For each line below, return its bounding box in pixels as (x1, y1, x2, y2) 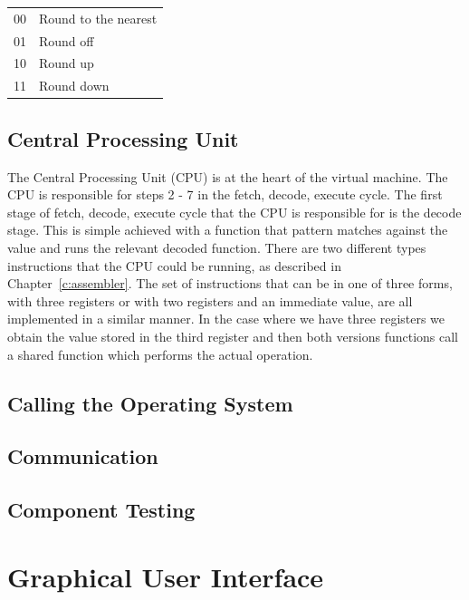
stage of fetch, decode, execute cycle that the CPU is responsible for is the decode (7, 202, 462, 221)
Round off (39, 31, 94, 50)
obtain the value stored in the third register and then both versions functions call (7, 326, 459, 345)
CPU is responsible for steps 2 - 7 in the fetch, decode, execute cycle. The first (7, 185, 443, 204)
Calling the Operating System (7, 389, 293, 417)
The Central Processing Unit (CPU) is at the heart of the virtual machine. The (7, 167, 448, 186)
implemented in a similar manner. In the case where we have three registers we (7, 309, 445, 328)
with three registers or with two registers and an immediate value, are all (7, 291, 413, 310)
